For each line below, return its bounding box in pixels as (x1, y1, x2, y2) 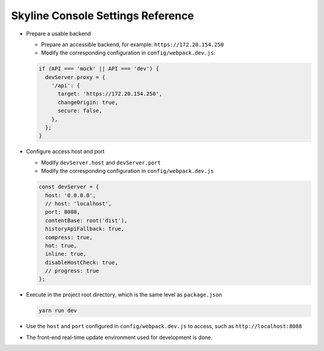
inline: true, (45, 251, 87, 257)
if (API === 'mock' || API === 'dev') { (38, 65, 159, 72)
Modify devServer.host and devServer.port (41, 159, 161, 166)
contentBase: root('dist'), (45, 217, 128, 224)
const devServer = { (38, 184, 99, 190)
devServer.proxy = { (45, 74, 106, 80)
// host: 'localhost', (45, 200, 112, 207)
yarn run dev (38, 307, 77, 314)
